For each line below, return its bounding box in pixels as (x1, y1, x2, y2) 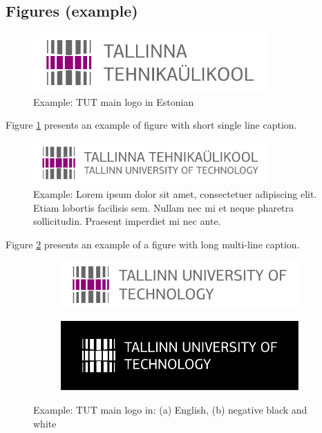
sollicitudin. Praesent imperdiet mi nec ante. (33, 214, 221, 228)
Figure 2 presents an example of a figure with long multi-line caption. (6, 237, 300, 251)
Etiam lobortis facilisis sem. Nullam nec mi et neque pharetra (33, 200, 294, 214)
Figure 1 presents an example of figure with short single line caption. (6, 118, 297, 132)
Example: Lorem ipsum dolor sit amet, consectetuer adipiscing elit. (33, 186, 317, 201)
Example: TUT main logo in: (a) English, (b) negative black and (33, 402, 307, 416)
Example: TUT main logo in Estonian (33, 94, 194, 109)
